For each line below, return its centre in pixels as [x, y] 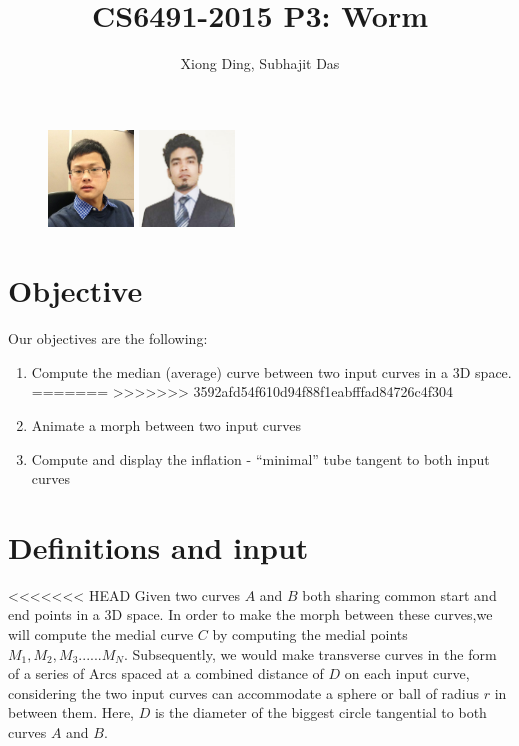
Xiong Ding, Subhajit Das [260, 63]
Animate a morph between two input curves [166, 424]
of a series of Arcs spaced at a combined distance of [166, 673]
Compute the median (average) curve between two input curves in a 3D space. [271, 371]
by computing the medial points [310, 634]
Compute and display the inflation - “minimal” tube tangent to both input [260, 458]
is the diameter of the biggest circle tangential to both [320, 712]
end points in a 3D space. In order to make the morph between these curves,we [250, 614]
